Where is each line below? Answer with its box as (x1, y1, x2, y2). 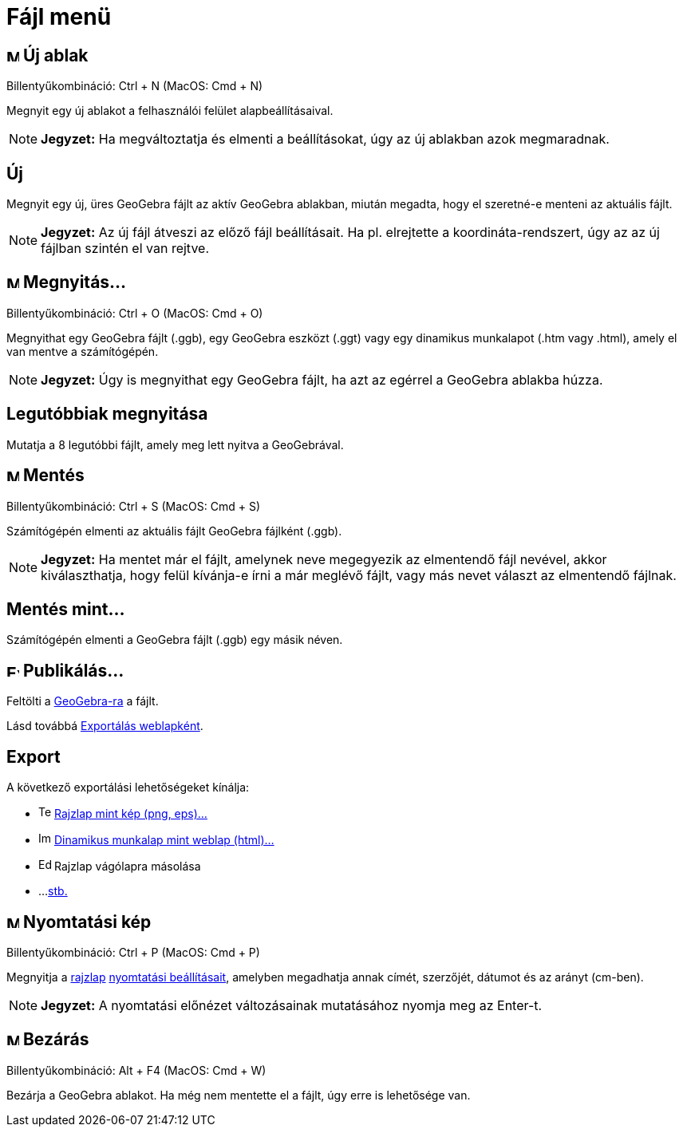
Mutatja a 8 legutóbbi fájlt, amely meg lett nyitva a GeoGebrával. (6, 437, 344, 452)
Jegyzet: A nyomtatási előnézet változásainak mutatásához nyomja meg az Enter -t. (41, 997, 543, 1013)
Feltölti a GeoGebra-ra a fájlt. (6, 694, 159, 709)
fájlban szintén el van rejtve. (41, 240, 210, 257)
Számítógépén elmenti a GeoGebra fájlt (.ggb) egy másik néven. (6, 633, 343, 647)
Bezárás (22, 1029, 89, 1050)
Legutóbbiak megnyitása (6, 404, 208, 424)
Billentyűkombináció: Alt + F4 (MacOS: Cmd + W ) (6, 1063, 266, 1077)
